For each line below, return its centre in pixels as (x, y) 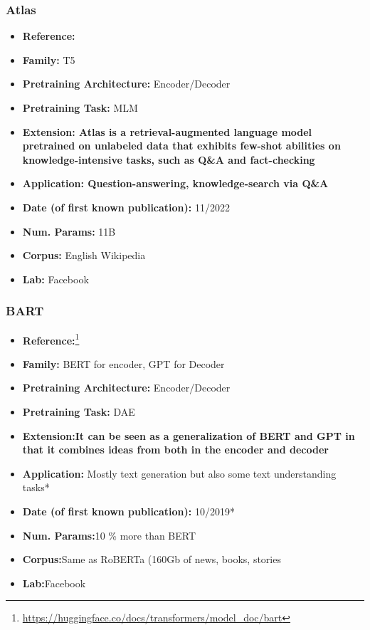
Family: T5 (49, 59)
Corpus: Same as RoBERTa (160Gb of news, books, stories (152, 559)
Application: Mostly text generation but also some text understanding (179, 473)
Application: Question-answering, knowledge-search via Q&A (175, 183)
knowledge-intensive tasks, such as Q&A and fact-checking (169, 159)
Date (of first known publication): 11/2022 (126, 207)
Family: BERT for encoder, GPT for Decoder (123, 363)
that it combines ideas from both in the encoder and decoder (175, 450)
